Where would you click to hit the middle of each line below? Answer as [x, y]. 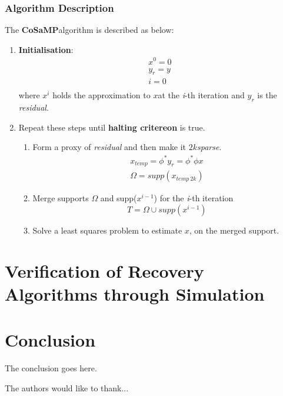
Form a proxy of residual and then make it [109, 147]
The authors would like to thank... [67, 387]
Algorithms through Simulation [135, 293]
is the [267, 95]
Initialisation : [46, 49]
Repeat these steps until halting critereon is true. [112, 127]
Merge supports [61, 198]
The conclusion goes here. [51, 368]
